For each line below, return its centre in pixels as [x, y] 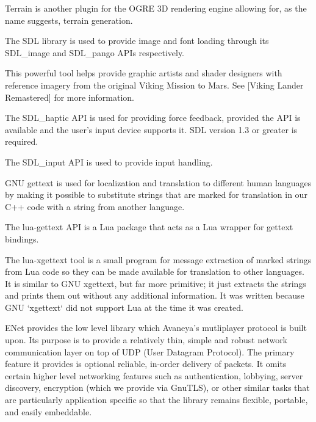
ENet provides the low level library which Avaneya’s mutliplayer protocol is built [156, 328]
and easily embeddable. [48, 411]
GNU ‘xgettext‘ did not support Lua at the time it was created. [124, 307]
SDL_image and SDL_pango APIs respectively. [95, 52]
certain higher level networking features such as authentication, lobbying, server [154, 375]
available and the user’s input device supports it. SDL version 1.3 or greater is [151, 129]
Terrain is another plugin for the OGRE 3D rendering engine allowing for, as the [156, 8]
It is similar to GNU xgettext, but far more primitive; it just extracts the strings [156, 283]
